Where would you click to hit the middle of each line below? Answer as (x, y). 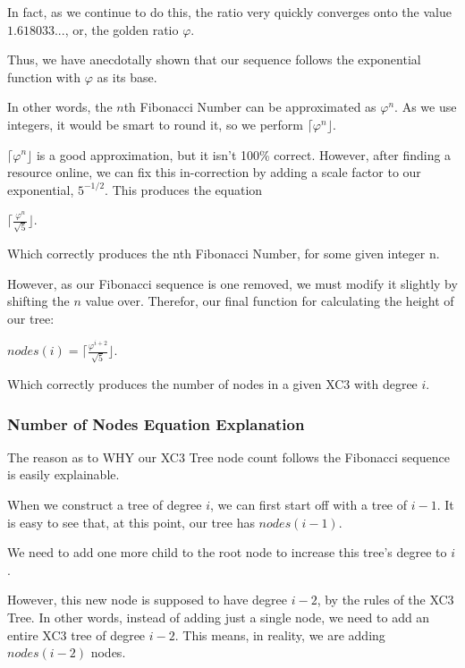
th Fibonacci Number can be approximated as (250, 107)
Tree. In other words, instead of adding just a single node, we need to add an (219, 617)
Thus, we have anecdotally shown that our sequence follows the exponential (214, 59)
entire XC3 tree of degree (76, 634)
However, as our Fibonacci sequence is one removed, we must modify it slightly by (232, 283)
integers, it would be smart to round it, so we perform (155, 124)
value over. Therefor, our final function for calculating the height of (270, 301)
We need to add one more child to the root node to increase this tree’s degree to (227, 552)
